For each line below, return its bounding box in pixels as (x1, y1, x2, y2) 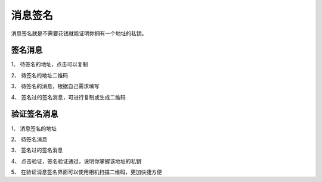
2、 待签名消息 (11, 136, 48, 143)
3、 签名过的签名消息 (11, 146, 63, 154)
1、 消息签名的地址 (11, 125, 57, 132)
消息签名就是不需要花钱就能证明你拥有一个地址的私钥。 (11, 30, 147, 37)
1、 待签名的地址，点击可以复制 (11, 61, 88, 68)
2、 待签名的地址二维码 (11, 71, 69, 79)
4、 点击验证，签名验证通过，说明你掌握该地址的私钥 (11, 158, 141, 165)
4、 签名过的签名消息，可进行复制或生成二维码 (11, 93, 126, 101)
